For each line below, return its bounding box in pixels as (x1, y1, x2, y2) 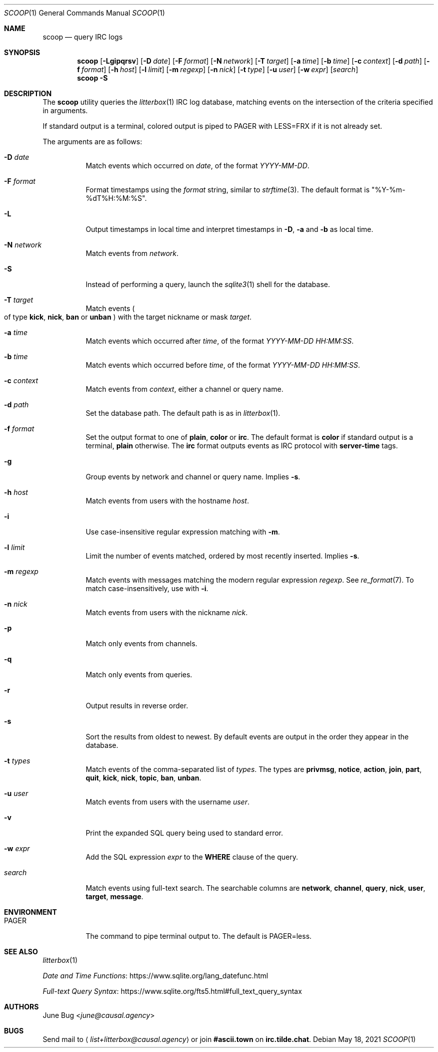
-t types (4, 756, 30, 765)
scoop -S (77, 74, 108, 82)
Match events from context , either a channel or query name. (85, 385, 283, 393)
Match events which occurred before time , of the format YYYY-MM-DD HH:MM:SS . (85, 361, 360, 369)
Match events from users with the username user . (85, 798, 249, 806)
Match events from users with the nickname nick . (85, 608, 248, 617)
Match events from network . (85, 249, 179, 257)
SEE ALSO (4, 947, 38, 956)
